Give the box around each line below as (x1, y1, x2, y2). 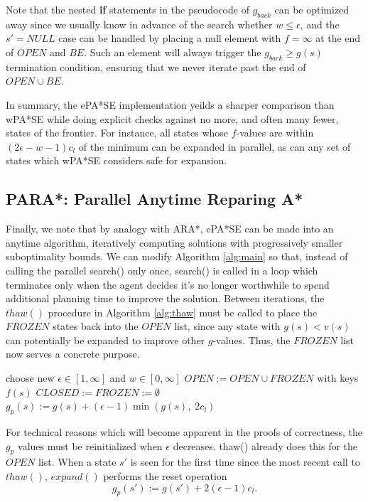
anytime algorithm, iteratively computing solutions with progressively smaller (6, 235, 343, 250)
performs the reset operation (103, 469, 227, 484)
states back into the (53, 319, 139, 333)
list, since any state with (174, 319, 281, 333)
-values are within (236, 125, 314, 140)
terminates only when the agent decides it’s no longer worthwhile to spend (6, 277, 330, 292)
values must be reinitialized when (18, 438, 163, 453)
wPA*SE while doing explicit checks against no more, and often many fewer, (6, 111, 339, 126)
